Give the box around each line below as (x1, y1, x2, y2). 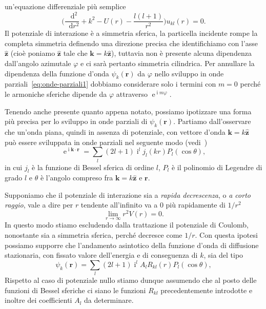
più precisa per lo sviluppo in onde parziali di (5, 116, 148, 127)
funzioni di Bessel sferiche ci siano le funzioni (5, 284, 146, 295)
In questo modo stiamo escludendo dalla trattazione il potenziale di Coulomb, (5, 219, 249, 230)
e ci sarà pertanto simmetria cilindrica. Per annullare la (80, 57, 255, 68)
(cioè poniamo (10, 48, 55, 58)
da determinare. (84, 295, 134, 305)
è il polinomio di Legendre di (171, 161, 262, 172)
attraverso (116, 88, 148, 99)
